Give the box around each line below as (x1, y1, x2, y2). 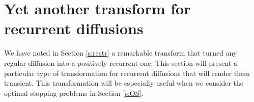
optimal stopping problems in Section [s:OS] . (4, 87, 144, 98)
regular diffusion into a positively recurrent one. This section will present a (4, 57, 237, 68)
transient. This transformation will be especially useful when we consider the (4, 78, 244, 88)
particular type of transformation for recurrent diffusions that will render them (4, 67, 250, 78)
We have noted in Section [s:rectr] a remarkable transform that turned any (4, 47, 237, 58)
